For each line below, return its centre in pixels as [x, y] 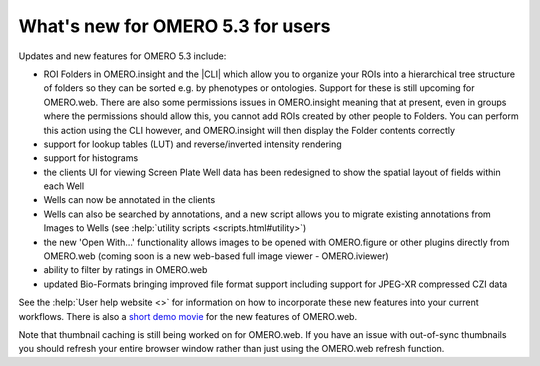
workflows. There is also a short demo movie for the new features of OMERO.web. [188, 316]
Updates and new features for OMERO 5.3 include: [122, 56]
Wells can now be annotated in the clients [129, 200]
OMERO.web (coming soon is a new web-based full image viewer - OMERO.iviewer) [216, 256]
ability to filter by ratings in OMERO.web [125, 270]
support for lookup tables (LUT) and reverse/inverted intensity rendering [192, 144]
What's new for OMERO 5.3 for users [174, 26]
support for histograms [91, 158]
